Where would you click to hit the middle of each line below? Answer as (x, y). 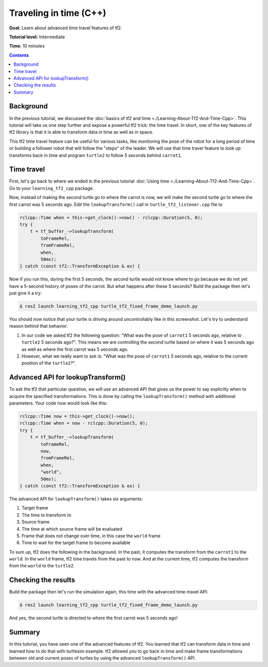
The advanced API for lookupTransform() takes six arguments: (76, 499)
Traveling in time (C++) (58, 13)
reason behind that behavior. (38, 326)
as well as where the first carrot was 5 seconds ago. (75, 349)
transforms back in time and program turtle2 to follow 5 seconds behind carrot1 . (96, 155)
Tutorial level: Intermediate (37, 37)
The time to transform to (46, 515)
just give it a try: (26, 293)
